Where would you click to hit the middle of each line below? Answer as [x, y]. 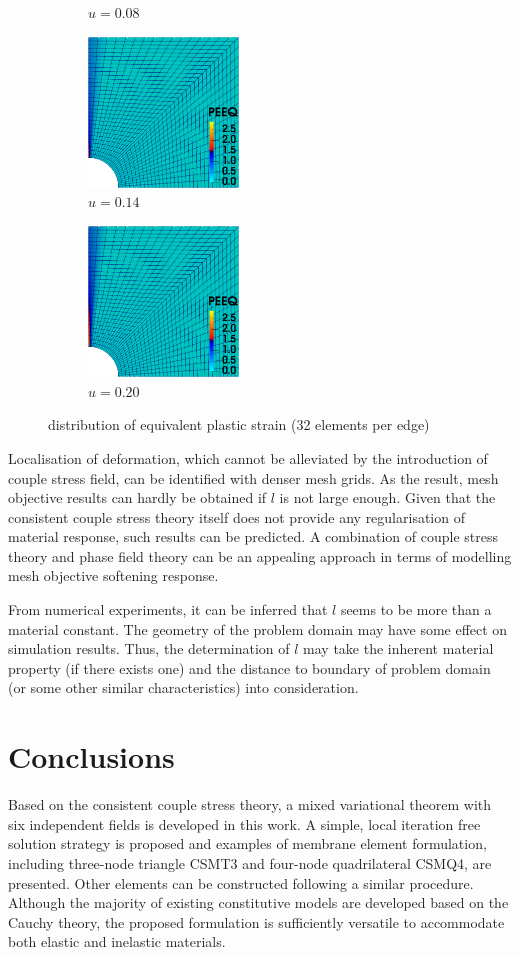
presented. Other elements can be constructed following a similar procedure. [241, 882]
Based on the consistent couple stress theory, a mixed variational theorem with [249, 804]
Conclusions [91, 756]
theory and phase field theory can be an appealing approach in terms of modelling [260, 555]
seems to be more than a [416, 609]
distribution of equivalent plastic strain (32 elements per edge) [239, 424]
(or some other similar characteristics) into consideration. [183, 687]
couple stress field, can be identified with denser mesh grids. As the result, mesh [253, 477]
